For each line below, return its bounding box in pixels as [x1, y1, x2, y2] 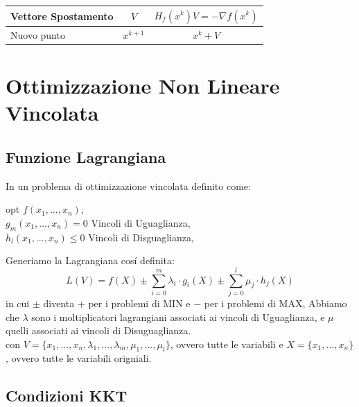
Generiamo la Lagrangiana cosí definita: [6, 253, 175, 268]
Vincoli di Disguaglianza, [88, 230, 194, 244]
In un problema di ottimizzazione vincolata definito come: [6, 178, 251, 193]
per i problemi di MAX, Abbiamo [204, 295, 347, 310]
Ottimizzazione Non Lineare [6, 71, 280, 100]
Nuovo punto [10, 27, 65, 42]
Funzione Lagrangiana [6, 146, 166, 167]
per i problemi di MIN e [88, 295, 191, 310]
